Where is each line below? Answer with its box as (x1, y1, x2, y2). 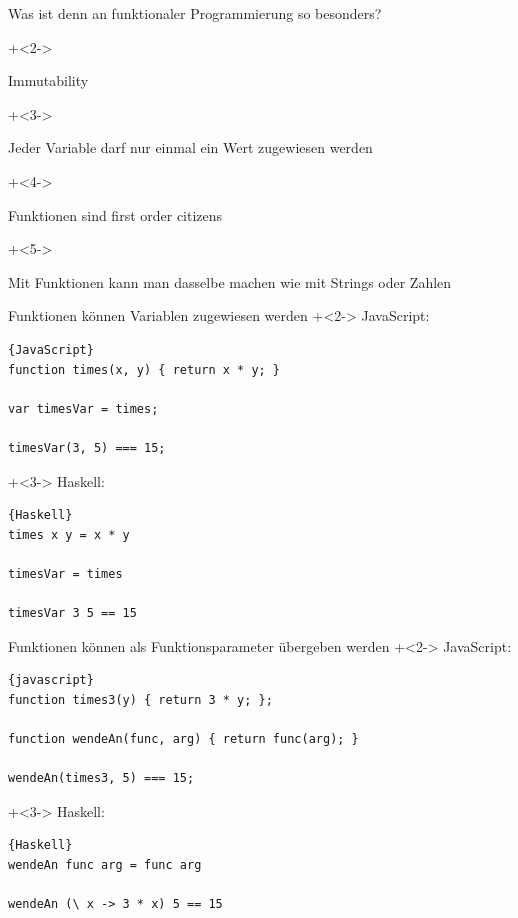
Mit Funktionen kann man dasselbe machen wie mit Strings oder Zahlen (8, 271, 452, 292)
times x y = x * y (8, 527, 130, 542)
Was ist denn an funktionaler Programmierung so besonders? (8, 3, 382, 23)
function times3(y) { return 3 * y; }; (8, 692, 273, 707)
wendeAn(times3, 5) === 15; (8, 771, 195, 786)
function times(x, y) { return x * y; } (8, 362, 281, 377)
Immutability (8, 70, 89, 91)
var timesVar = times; (8, 401, 159, 416)
